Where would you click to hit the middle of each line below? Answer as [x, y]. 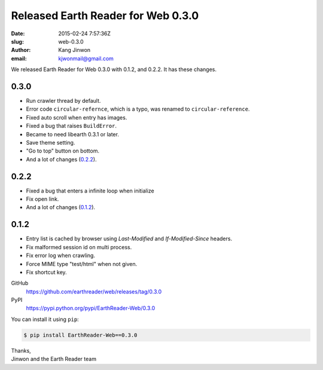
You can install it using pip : [45, 319]
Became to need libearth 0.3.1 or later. [73, 134]
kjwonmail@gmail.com [86, 58]
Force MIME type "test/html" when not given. [82, 264]
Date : [18, 33]
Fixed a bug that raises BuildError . [71, 126]
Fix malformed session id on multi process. [79, 247]
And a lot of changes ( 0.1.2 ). [61, 207]
